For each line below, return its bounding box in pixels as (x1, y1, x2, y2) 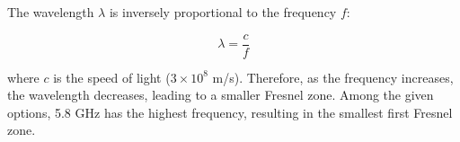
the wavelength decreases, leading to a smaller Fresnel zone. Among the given (7, 85, 434, 104)
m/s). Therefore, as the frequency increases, (212, 67, 454, 86)
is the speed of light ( (53, 67, 171, 86)
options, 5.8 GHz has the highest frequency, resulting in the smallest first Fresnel (7, 102, 453, 121)
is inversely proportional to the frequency (109, 3, 337, 21)
